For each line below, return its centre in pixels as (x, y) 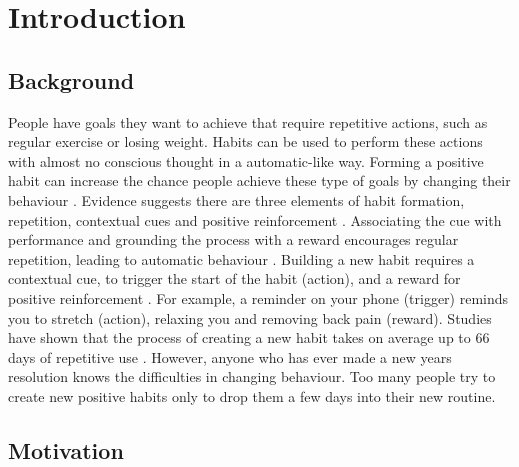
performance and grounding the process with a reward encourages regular (233, 239)
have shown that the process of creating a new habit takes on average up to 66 (249, 337)
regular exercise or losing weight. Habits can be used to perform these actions (245, 141)
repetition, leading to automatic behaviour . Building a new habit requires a (241, 258)
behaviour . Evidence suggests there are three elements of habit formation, (236, 199)
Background (71, 79)
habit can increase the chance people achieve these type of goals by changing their (259, 180)
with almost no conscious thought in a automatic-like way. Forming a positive (246, 160)
